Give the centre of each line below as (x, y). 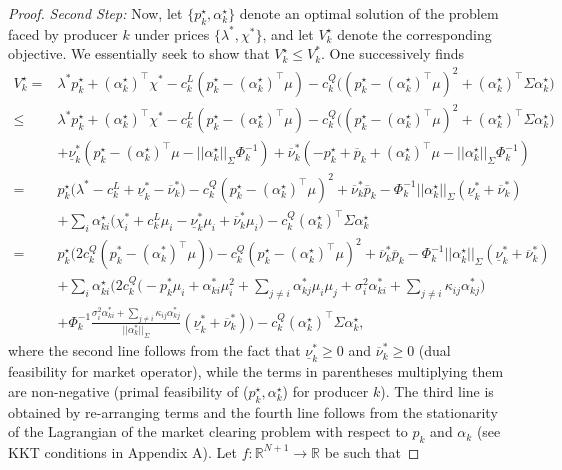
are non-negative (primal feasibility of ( (128, 390)
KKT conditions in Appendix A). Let (122, 451)
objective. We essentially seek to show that (139, 53)
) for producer (325, 390)
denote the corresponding (414, 33)
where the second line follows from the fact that (154, 350)
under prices (172, 33)
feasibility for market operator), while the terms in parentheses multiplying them (256, 371)
